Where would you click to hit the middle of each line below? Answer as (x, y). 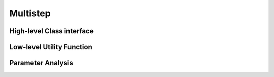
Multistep (30, 13)
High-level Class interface (52, 31)
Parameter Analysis (41, 63)
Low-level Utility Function (51, 47)
